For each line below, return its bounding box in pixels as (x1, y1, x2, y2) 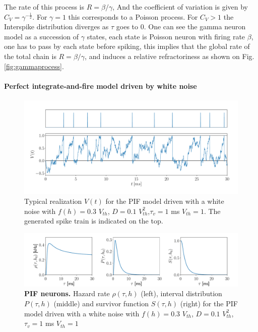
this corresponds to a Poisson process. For (68, 11, 198, 22)
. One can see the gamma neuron (144, 21, 246, 32)
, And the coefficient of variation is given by (112, 2, 248, 12)
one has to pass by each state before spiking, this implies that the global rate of (4, 41, 250, 51)
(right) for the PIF (180, 298, 238, 309)
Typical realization (24, 196, 82, 206)
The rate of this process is (4, 2, 85, 12)
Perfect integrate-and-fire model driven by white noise (4, 80, 197, 91)
